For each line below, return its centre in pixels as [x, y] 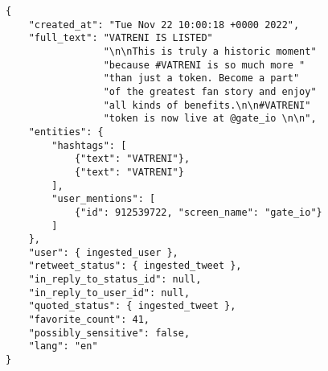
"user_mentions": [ [104, 199]
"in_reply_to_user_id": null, [109, 293]
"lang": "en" [63, 346]
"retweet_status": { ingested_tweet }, [135, 266]
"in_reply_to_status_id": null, [115, 280]
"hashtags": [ [89, 145]
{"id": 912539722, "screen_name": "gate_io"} [198, 212]
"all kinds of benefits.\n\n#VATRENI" [207, 105]
